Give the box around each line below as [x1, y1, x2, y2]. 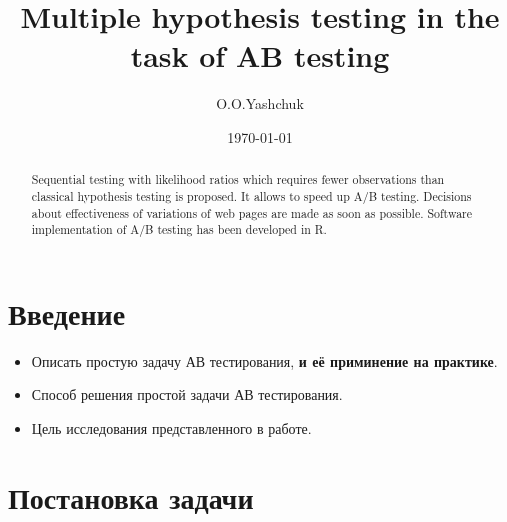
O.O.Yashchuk [216, 93, 304, 114]
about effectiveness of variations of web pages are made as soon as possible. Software [31, 204, 473, 221]
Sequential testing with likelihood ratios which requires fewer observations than [31, 171, 445, 188]
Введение [8, 292, 126, 333]
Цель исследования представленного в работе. [31, 418, 312, 439]
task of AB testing [130, 35, 390, 76]
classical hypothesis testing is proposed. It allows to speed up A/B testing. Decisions [31, 187, 472, 204]
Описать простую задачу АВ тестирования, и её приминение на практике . [31, 350, 498, 371]
